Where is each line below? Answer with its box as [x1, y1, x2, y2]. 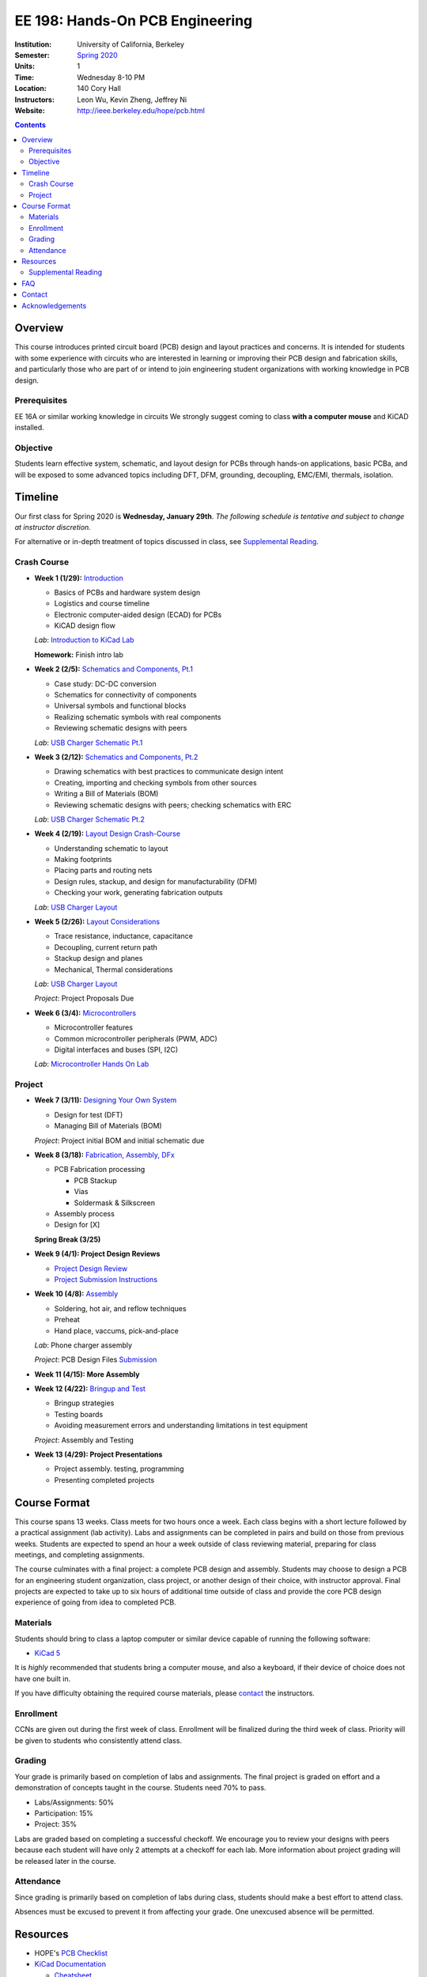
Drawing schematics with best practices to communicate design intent [54, 767, 284, 777]
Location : [14, 84, 47, 93]
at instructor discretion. [14, 522, 91, 531]
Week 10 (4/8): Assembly [34, 1289, 119, 1298]
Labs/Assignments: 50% [34, 1797, 115, 1807]
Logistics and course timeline [54, 599, 150, 608]
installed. [14, 423, 45, 433]
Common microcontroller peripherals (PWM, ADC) [54, 1034, 217, 1043]
